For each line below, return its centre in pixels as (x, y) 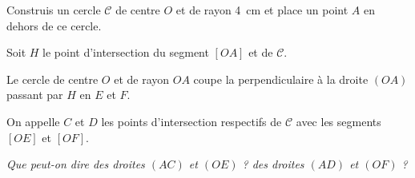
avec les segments (338, 121)
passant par (35, 95)
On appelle (33, 121)
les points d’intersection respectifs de (191, 121)
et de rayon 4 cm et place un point (262, 10)
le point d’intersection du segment (126, 52)
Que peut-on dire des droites (76, 164)
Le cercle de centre (52, 79)
